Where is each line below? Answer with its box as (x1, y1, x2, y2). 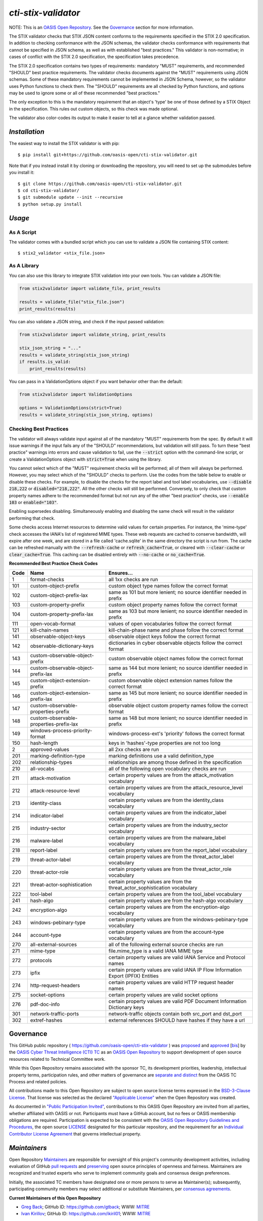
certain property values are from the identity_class (108, 797, 224, 803)
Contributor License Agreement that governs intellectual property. (9, 1131, 141, 1137)
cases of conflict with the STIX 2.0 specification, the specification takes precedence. (9, 54, 180, 60)
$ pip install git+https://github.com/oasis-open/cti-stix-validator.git (18, 152, 198, 157)
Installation (9, 127, 45, 136)
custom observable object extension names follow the (108, 677, 233, 684)
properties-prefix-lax (30, 720, 78, 727)
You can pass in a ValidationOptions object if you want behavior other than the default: (9, 379, 183, 384)
